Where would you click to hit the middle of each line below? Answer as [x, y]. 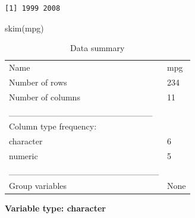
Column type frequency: [53, 126]
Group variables [38, 185]
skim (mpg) [24, 28]
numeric [23, 156]
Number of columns [45, 97]
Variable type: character [56, 208]
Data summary [97, 48]
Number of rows [38, 82]
